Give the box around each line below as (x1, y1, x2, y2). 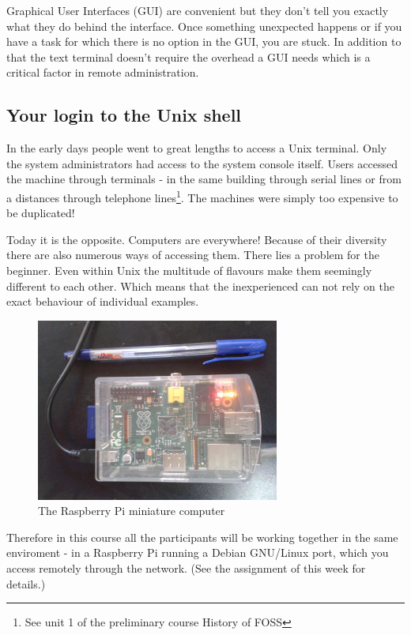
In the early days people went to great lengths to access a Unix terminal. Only (6, 140, 387, 156)
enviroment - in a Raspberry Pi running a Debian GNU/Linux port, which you (6, 544, 389, 561)
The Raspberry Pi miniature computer (38, 502, 225, 519)
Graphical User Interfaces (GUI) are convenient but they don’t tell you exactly (6, 2, 389, 18)
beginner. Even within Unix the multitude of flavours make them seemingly (6, 261, 372, 278)
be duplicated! (6, 205, 75, 221)
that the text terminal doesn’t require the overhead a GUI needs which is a (6, 48, 371, 65)
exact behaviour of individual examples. (6, 293, 199, 310)
